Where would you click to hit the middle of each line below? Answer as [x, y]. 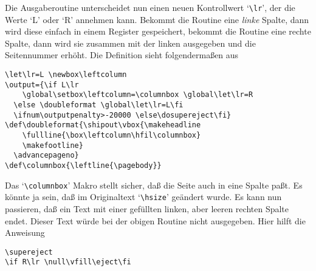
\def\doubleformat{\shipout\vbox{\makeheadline [103, 125]
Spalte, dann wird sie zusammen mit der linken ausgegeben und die [130, 43]
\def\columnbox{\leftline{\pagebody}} [83, 165]
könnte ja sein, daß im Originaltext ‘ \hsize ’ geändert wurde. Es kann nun [143, 197]
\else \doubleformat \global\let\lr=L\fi [98, 105]
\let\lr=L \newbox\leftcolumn [66, 75]
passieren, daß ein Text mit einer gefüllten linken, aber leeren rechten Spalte [147, 208]
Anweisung [25, 233]
